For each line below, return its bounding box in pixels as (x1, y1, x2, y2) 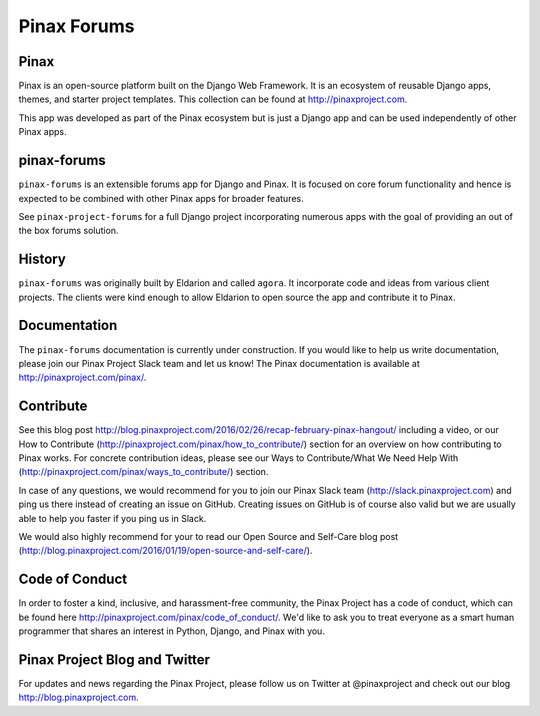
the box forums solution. (18, 225, 119, 237)
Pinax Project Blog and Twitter (18, 651, 210, 668)
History (18, 251, 67, 268)
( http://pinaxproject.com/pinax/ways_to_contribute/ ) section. (18, 466, 269, 478)
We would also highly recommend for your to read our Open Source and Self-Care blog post (18, 530, 399, 542)
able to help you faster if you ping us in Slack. (18, 512, 207, 524)
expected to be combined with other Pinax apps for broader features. (18, 192, 304, 204)
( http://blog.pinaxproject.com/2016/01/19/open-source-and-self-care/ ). (18, 545, 313, 557)
